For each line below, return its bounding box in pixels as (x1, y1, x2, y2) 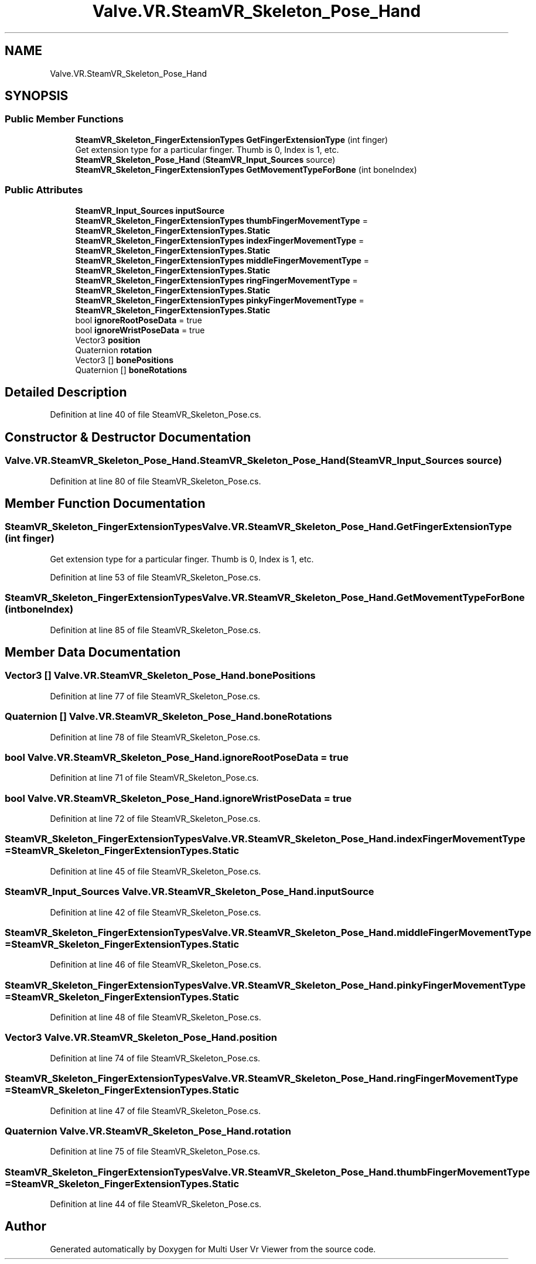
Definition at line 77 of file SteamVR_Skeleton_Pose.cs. (50, 691, 261, 701)
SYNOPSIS (5, 88, 69, 104)
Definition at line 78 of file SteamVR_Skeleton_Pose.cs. (50, 732, 261, 742)
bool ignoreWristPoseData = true (75, 324, 205, 335)
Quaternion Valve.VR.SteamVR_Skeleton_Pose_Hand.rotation (5, 1125, 291, 1137)
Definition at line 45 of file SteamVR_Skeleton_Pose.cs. (50, 866, 261, 876)
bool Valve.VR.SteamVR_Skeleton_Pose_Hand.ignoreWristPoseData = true (5, 792, 352, 804)
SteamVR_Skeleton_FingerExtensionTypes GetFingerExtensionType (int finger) (75, 134, 388, 145)
